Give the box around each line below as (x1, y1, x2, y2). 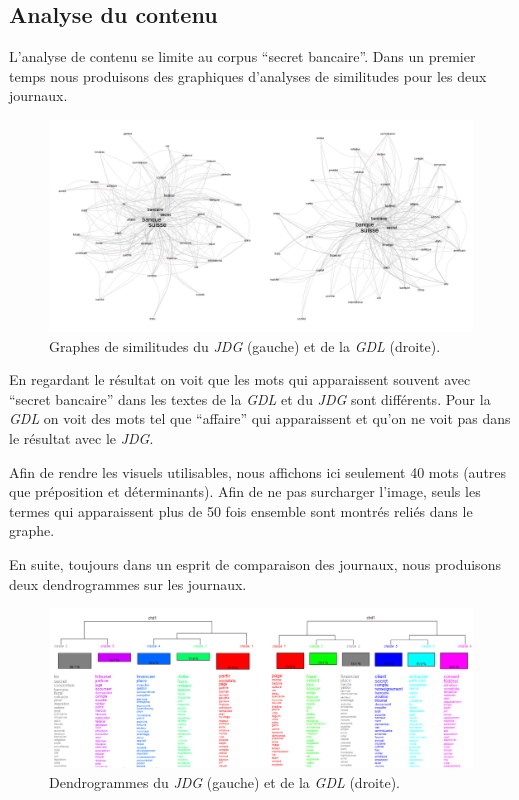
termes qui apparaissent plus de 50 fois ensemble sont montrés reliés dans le (9, 500, 473, 521)
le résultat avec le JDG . (9, 427, 154, 448)
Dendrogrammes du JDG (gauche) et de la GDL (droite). (49, 771, 401, 792)
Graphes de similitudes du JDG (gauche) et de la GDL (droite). (49, 335, 441, 356)
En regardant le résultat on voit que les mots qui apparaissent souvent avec (9, 369, 471, 390)
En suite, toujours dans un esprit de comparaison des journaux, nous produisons (9, 553, 501, 574)
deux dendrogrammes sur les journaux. (9, 573, 247, 594)
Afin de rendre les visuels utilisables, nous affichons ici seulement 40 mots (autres (9, 461, 507, 482)
